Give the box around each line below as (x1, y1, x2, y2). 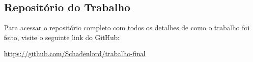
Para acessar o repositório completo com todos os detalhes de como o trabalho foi (4, 22, 250, 33)
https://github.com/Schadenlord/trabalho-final (4, 48, 146, 59)
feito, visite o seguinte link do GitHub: (4, 32, 120, 42)
